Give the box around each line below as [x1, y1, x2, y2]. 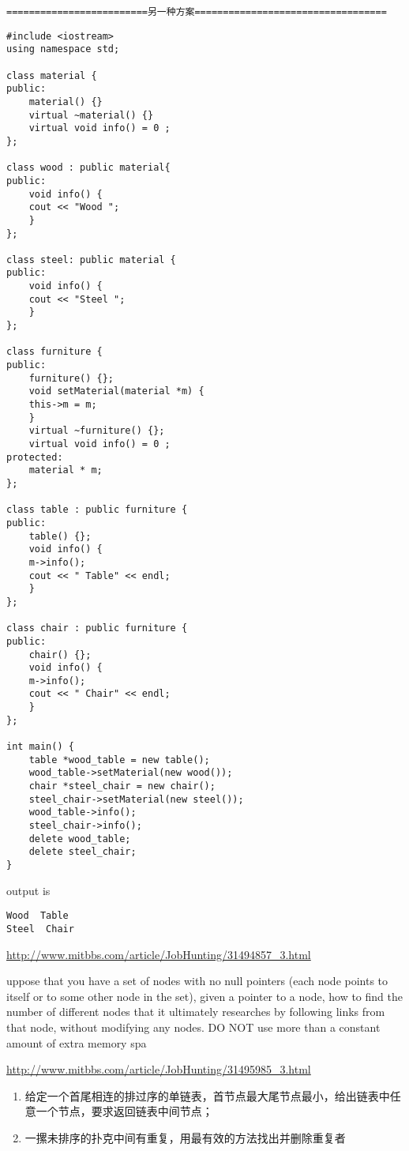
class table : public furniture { [6, 504, 188, 516]
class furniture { [6, 346, 103, 358]
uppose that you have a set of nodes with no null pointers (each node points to [6, 972, 388, 989]
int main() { [6, 741, 74, 753]
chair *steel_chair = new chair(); [28, 780, 216, 792]
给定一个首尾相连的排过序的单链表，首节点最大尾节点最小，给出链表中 [24, 1087, 390, 1104]
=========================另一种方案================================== [6, 6, 387, 17]
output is [6, 882, 51, 898]
